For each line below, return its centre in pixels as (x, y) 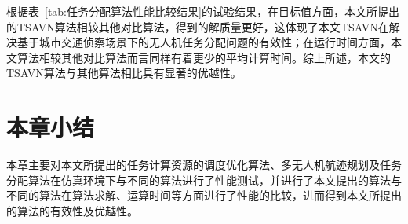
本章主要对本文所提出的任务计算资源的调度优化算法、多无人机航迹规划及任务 (204, 165)
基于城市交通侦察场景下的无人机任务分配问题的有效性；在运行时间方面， (204, 42)
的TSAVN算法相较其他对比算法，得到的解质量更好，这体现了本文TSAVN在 (198, 26)
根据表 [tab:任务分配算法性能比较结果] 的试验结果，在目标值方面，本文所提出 (203, 11)
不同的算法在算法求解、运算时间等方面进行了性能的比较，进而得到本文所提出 (204, 195)
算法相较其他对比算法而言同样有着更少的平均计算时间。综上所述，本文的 (204, 57)
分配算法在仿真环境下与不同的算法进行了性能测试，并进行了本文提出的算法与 (204, 180)
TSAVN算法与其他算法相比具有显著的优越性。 (124, 73)
